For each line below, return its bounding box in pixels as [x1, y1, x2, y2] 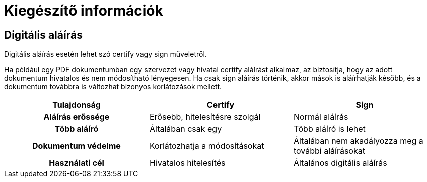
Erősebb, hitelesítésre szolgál [149, 112, 261, 122]
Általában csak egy [149, 124, 222, 134]
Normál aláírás [293, 112, 348, 122]
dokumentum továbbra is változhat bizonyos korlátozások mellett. [4, 82, 222, 92]
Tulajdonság [52, 100, 101, 110]
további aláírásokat [293, 146, 365, 156]
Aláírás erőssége [43, 112, 110, 122]
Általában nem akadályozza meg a [293, 136, 423, 146]
